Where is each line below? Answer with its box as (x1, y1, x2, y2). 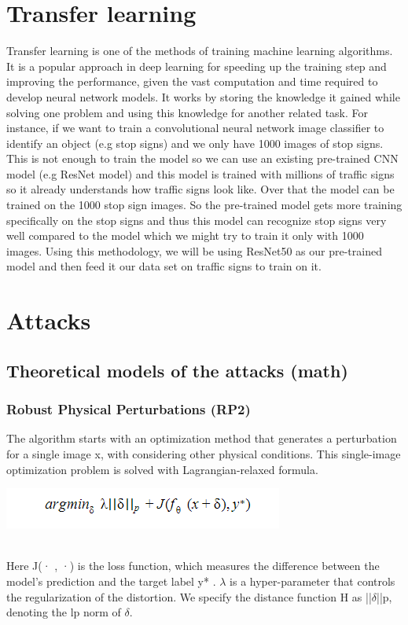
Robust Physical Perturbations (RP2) (6, 399, 251, 419)
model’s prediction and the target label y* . (6, 572, 216, 589)
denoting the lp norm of (6, 604, 121, 620)
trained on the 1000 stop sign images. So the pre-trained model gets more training (6, 197, 402, 213)
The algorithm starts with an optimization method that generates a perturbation (6, 430, 397, 447)
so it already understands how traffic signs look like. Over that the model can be (6, 181, 395, 197)
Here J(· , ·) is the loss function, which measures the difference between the (6, 557, 380, 574)
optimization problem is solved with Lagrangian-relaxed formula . (6, 461, 318, 477)
